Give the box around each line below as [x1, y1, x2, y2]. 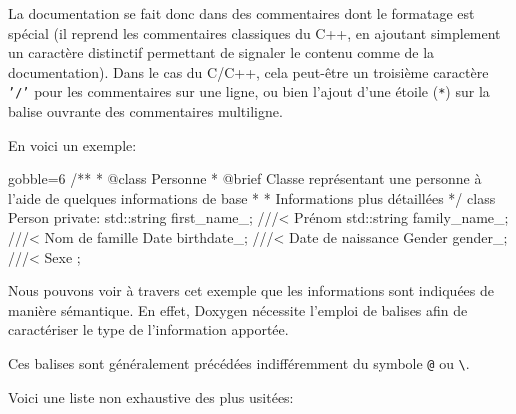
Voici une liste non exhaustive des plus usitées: [8, 386, 294, 407]
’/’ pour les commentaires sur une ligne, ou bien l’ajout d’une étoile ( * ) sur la [8, 81, 490, 102]
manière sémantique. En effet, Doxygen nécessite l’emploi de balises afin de [8, 299, 468, 320]
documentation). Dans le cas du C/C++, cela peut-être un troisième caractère [8, 61, 489, 82]
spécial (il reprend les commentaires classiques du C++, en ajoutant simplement [8, 22, 501, 43]
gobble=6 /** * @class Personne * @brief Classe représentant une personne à [8, 168, 482, 189]
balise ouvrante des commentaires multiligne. [8, 101, 283, 122]
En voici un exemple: [8, 134, 137, 155]
